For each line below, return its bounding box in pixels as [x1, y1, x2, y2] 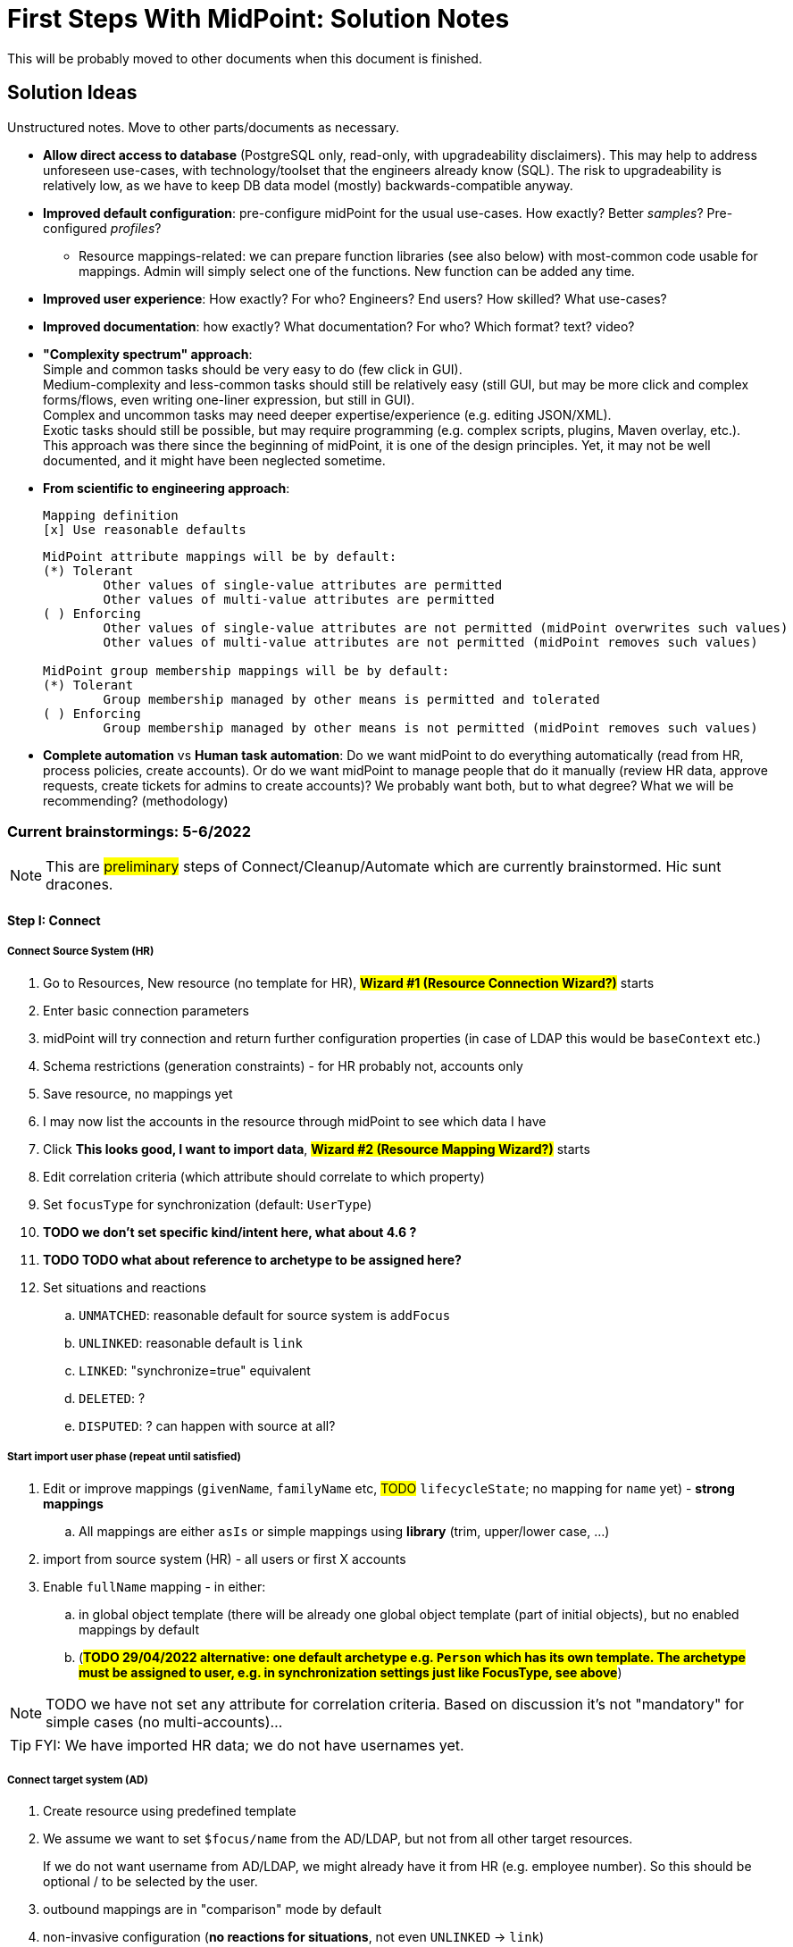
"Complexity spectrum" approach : [43, 346, 253, 362]
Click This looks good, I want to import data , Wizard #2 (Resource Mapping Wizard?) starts [43, 1141, 590, 1157]
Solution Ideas [7, 81, 138, 104]
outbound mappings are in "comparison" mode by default [43, 1901, 382, 1918]
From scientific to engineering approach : [43, 480, 290, 496]
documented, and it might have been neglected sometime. [43, 452, 386, 468]
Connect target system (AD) [7, 1773, 148, 1786]
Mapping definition [43, 507, 179, 522]
